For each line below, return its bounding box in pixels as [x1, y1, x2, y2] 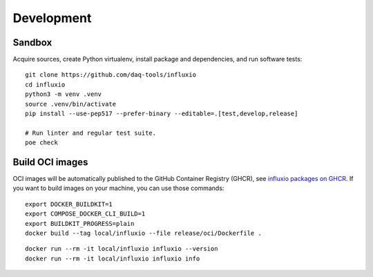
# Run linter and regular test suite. [25, 128, 157, 137]
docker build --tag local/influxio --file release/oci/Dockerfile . [25, 229, 262, 238]
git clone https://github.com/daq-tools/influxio [25, 71, 197, 79]
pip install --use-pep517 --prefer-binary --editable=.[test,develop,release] [25, 110, 298, 117]
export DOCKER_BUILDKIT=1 [25, 200, 113, 208]
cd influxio [25, 80, 66, 88]
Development [12, 10, 92, 26]
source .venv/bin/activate [25, 100, 117, 108]
